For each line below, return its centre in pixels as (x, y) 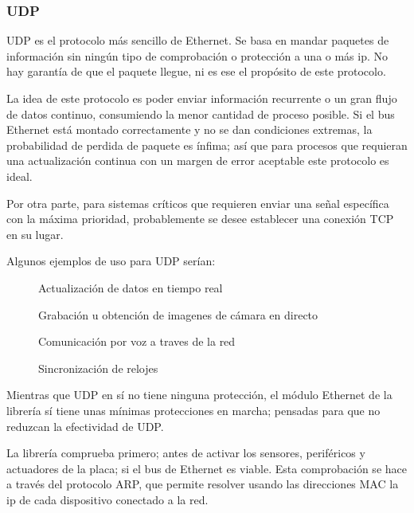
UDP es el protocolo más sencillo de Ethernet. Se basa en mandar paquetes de (198, 40)
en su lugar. (35, 234)
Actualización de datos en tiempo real (131, 287)
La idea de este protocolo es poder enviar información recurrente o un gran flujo (202, 98)
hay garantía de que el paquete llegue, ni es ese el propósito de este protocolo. (196, 71)
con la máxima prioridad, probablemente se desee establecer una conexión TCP (200, 219)
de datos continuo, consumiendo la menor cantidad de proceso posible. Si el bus (201, 114)
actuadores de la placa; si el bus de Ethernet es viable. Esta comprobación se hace (207, 468)
